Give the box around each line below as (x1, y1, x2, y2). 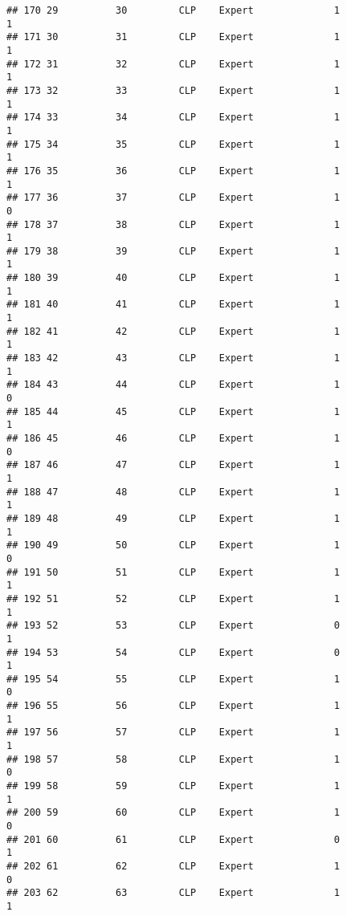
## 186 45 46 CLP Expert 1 (6, 433, 340, 444)
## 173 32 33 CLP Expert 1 (6, 84, 340, 96)
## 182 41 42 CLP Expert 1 (6, 325, 340, 337)
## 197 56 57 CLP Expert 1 (6, 727, 340, 739)
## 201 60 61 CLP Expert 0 (6, 833, 340, 845)
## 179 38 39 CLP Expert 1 (6, 245, 340, 257)
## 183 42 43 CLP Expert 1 (6, 352, 340, 364)
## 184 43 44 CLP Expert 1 (6, 379, 340, 391)
